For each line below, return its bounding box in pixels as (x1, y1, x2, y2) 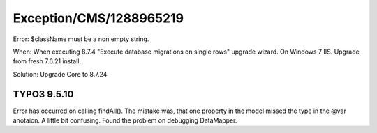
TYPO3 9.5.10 (13, 88, 74, 100)
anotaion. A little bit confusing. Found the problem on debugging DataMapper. (13, 116, 237, 125)
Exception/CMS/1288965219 (13, 10, 184, 26)
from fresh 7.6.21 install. (13, 57, 82, 65)
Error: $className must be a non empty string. (13, 35, 149, 43)
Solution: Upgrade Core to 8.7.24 (13, 70, 108, 78)
